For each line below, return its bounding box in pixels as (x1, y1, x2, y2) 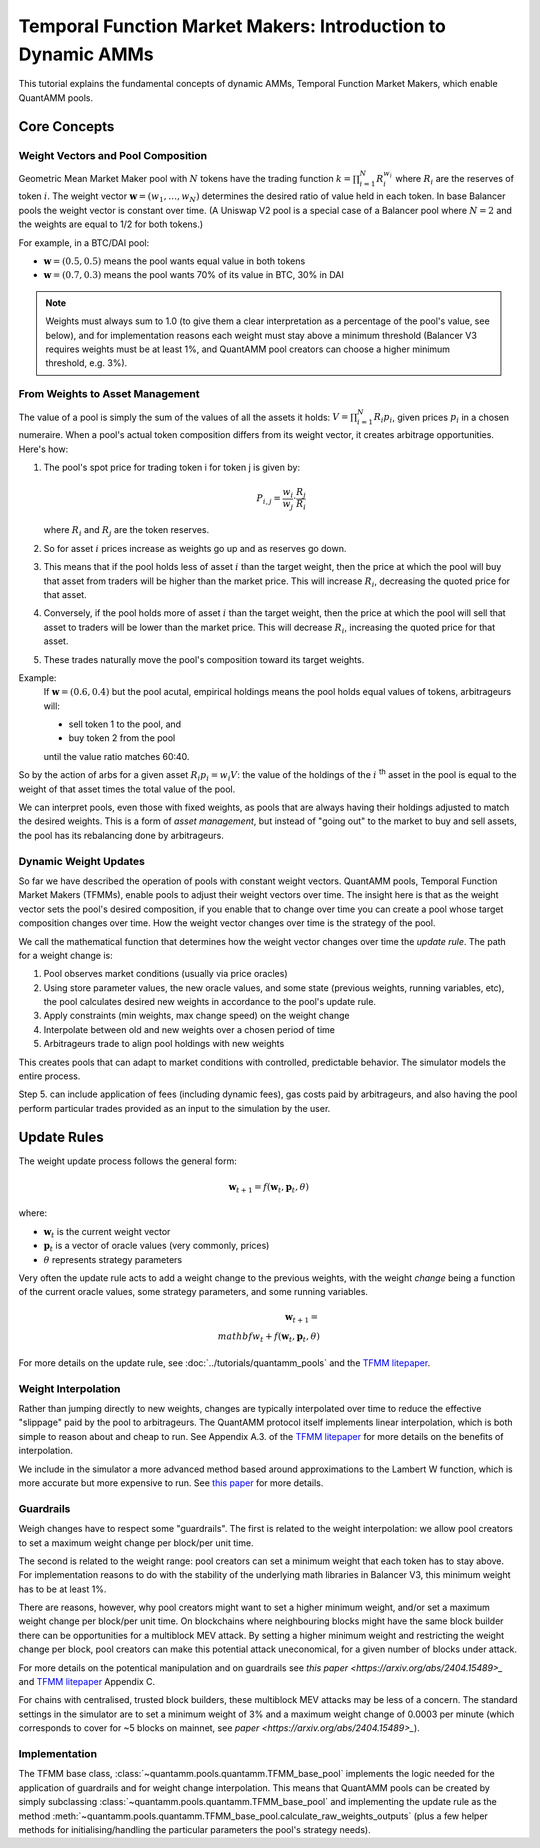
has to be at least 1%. (18, 1583, 107, 1595)
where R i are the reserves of (395, 172, 515, 187)
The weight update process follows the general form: (18, 1155, 237, 1167)
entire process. (18, 1070, 81, 1082)
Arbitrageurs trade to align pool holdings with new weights (43, 1038, 285, 1050)
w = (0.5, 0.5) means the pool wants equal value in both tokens (43, 255, 306, 267)
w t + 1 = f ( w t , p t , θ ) (228, 1181, 310, 1195)
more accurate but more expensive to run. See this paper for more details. (18, 1476, 324, 1489)
